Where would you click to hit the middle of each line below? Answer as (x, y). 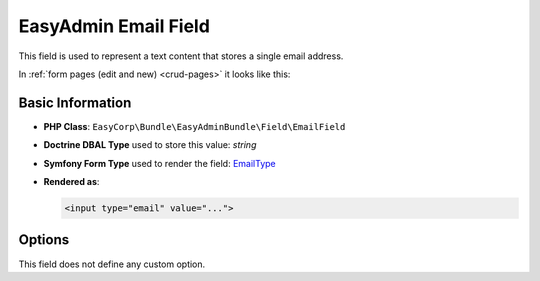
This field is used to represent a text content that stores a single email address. (181, 56)
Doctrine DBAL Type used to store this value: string (150, 145)
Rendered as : (71, 182)
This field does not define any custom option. (112, 264)
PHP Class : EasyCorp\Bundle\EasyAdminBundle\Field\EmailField (194, 126)
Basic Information (75, 102)
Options (44, 240)
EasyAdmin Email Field (114, 26)
